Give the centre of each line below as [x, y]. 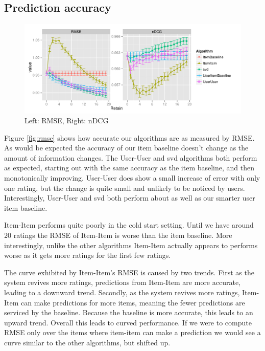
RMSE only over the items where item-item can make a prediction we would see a [132, 332]
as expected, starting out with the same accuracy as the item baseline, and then [129, 168]
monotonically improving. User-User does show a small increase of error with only [132, 178]
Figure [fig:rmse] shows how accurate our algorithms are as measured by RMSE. [129, 137]
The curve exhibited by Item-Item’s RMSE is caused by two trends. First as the [129, 272]
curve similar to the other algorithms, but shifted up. [87, 342]
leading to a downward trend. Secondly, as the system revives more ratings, [122, 292]
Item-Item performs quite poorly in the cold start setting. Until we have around [129, 225]
